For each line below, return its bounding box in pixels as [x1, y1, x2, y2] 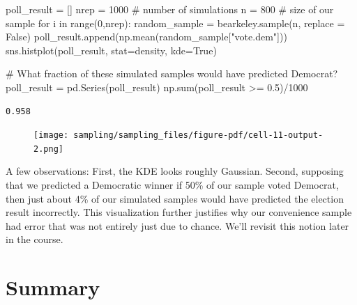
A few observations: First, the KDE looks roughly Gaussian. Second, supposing [6, 164, 344, 178]
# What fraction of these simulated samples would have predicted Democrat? [6, 66, 338, 81]
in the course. [6, 232, 63, 247]
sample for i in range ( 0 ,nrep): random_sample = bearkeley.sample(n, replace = [6, 15, 345, 30]
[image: [33, 130, 69, 141]
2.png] [33, 143, 63, 154]
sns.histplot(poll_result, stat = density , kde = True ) [6, 42, 217, 57]
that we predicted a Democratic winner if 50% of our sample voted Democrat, [6, 178, 339, 192]
